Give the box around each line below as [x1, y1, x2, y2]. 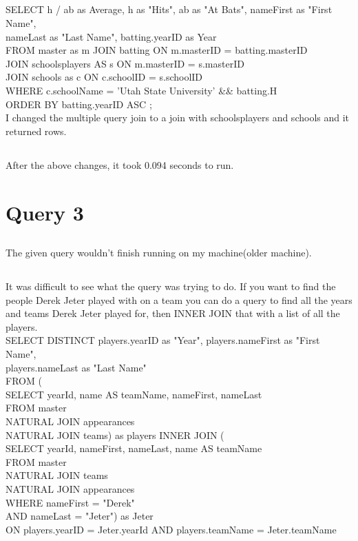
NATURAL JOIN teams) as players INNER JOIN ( [6, 427, 224, 442]
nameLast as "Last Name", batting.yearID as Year [6, 29, 217, 43]
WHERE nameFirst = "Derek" [6, 495, 135, 509]
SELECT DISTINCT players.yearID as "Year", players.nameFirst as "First [6, 333, 320, 347]
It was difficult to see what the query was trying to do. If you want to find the [6, 279, 336, 294]
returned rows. [6, 123, 67, 138]
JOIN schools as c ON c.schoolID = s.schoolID [6, 70, 203, 84]
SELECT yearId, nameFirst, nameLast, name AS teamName [6, 441, 262, 456]
